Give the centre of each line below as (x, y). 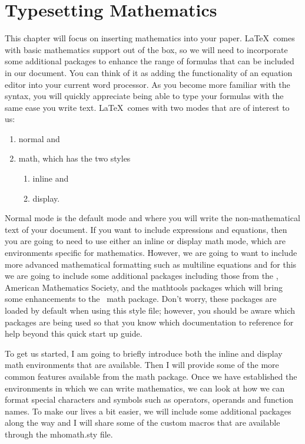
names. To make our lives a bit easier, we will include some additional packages (148, 411)
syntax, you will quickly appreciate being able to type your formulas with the (144, 96)
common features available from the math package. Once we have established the (151, 376)
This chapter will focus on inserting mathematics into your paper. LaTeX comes (150, 38)
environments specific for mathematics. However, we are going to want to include (151, 253)
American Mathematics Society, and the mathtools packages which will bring (144, 287)
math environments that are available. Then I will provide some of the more (142, 365)
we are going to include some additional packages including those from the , (142, 276)
